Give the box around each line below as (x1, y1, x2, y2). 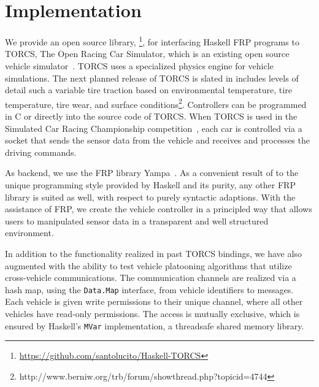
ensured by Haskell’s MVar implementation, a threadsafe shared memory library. (5, 319, 304, 332)
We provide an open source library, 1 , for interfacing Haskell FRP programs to (5, 34, 299, 48)
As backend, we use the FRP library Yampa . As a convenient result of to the (5, 166, 299, 179)
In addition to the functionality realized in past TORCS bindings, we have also (5, 247, 302, 259)
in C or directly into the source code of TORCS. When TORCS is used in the (5, 110, 298, 122)
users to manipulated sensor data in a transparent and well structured (5, 214, 269, 227)
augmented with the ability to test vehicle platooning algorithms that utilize (5, 259, 292, 272)
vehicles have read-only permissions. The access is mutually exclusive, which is (5, 307, 300, 320)
